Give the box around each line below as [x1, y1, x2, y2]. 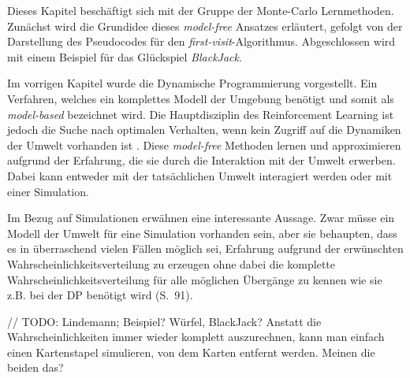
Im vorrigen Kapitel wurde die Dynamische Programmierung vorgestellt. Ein [7, 75, 378, 91]
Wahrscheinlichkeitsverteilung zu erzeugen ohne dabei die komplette [7, 255, 335, 272]
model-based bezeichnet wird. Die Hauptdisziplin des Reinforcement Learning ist [7, 106, 394, 122]
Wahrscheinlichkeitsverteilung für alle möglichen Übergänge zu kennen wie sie [7, 271, 382, 287]
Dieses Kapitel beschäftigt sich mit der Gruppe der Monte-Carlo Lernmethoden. [7, 2, 394, 18]
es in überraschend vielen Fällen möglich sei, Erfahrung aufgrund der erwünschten [7, 240, 404, 257]
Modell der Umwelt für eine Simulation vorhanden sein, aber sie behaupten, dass [7, 224, 397, 241]
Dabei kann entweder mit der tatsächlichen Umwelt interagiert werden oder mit [7, 167, 393, 183]
